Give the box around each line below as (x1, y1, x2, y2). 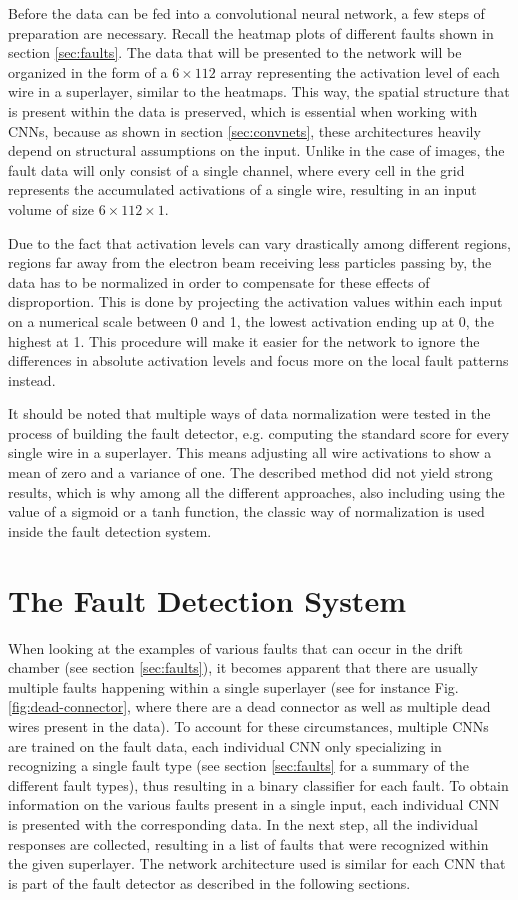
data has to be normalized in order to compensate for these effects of (8, 271, 430, 292)
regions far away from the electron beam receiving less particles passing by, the (8, 252, 492, 273)
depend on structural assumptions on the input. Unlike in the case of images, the (8, 140, 505, 161)
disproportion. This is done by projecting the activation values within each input (8, 291, 503, 312)
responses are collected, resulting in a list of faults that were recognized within (8, 833, 489, 854)
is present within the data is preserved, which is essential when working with (8, 100, 478, 121)
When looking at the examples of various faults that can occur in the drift (8, 637, 463, 658)
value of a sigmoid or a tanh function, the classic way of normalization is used (8, 501, 485, 522)
